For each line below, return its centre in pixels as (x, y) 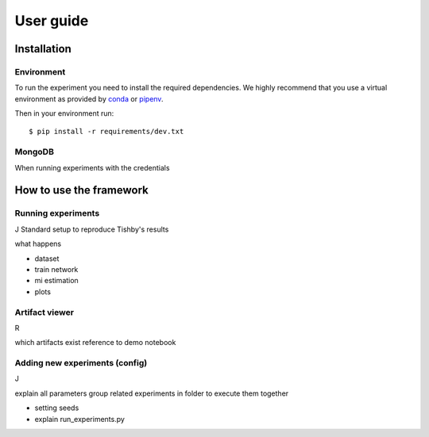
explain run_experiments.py (79, 419)
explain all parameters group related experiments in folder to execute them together (152, 393)
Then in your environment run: (64, 113)
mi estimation (56, 281)
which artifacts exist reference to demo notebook (95, 343)
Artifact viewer (44, 312)
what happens (38, 244)
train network (56, 269)
